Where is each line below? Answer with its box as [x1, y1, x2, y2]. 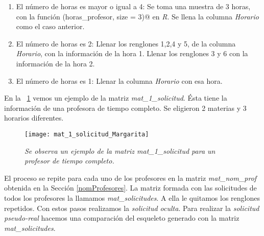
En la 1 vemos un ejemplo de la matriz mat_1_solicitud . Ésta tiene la [4, 92, 227, 103]
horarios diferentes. [4, 112, 64, 123]
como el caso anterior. [16, 21, 85, 32]
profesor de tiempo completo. [25, 155, 114, 166]
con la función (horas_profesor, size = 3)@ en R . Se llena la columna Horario [16, 11, 259, 21]
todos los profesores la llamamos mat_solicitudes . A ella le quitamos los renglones [4, 192, 260, 203]
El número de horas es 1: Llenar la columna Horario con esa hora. [16, 75, 223, 86]
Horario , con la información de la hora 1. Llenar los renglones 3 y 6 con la [16, 48, 248, 59]
